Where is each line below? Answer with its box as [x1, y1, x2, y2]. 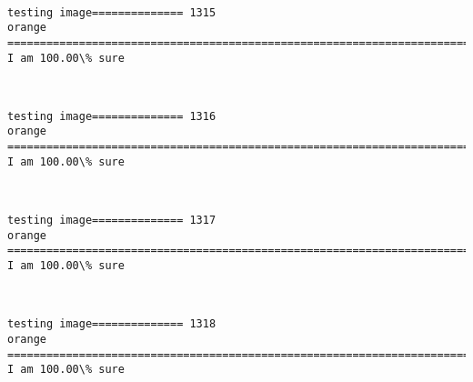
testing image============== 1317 [7, 214, 216, 227]
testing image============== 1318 [7, 317, 216, 331]
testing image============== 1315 [7, 5, 216, 19]
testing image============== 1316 [7, 109, 216, 123]
